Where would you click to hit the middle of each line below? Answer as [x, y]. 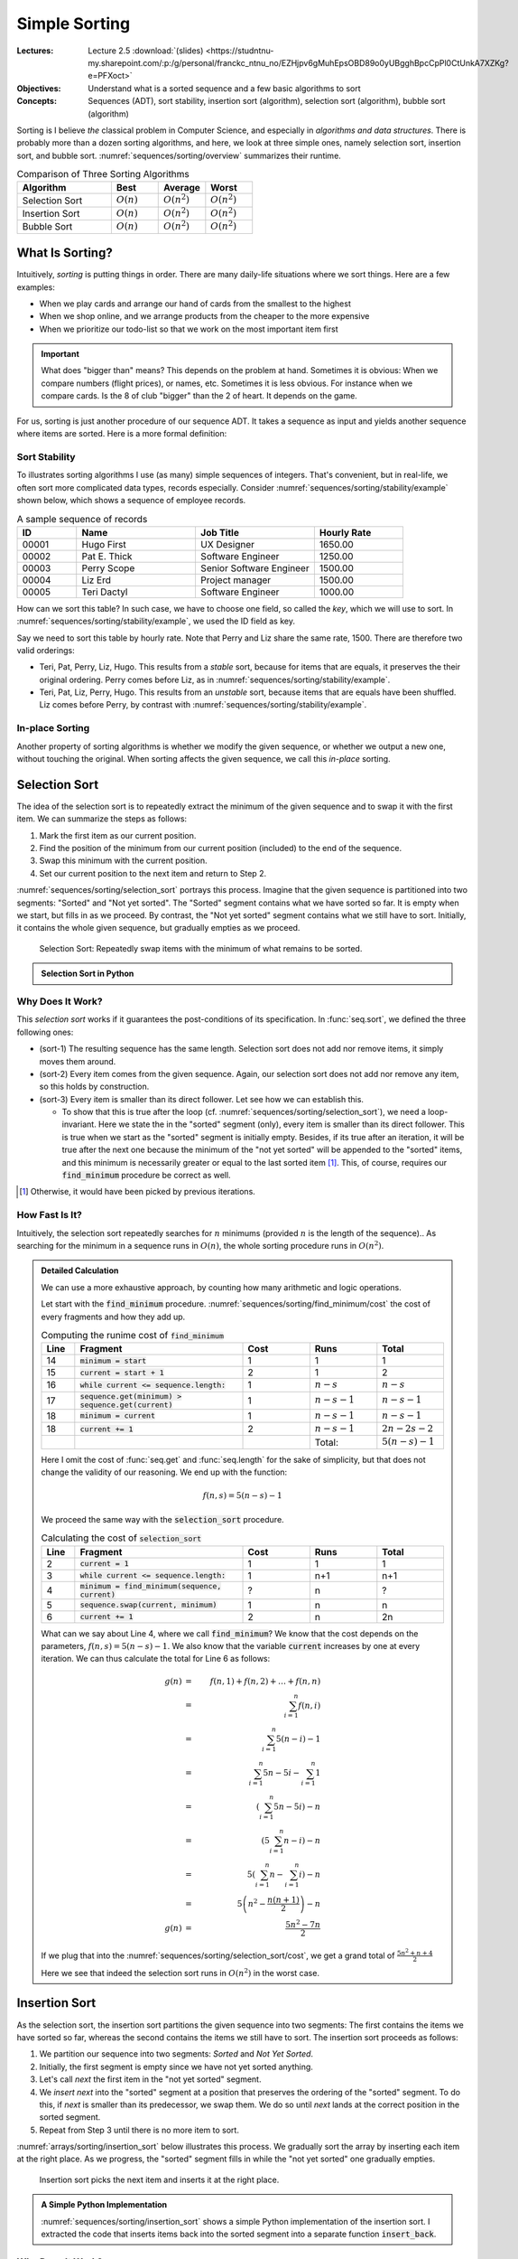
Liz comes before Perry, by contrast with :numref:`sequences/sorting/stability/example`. [203, 705]
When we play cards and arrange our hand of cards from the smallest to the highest [195, 304]
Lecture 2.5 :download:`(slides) [146, 51]
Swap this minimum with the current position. [123, 861]
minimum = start [113, 1360]
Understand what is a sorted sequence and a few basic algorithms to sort [224, 88]
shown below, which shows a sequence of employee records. [131, 500]
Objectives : [39, 88]
